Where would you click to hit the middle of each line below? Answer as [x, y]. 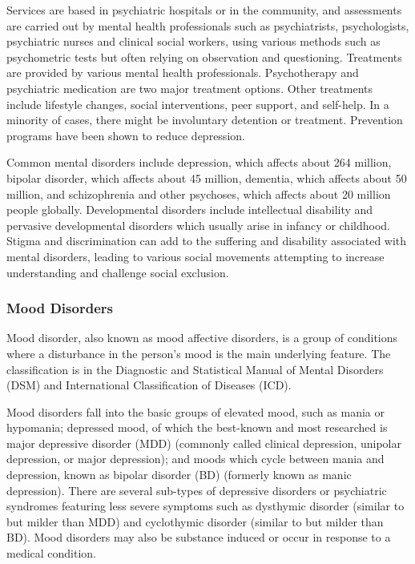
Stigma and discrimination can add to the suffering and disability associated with [207, 241]
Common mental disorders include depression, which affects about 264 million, [199, 162]
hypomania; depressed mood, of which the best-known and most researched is [197, 427]
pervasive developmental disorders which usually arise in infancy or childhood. [198, 225]
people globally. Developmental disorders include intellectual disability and [190, 209]
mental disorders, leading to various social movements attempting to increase [195, 256]
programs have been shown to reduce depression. [126, 135]
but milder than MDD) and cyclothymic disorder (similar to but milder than [195, 521]
